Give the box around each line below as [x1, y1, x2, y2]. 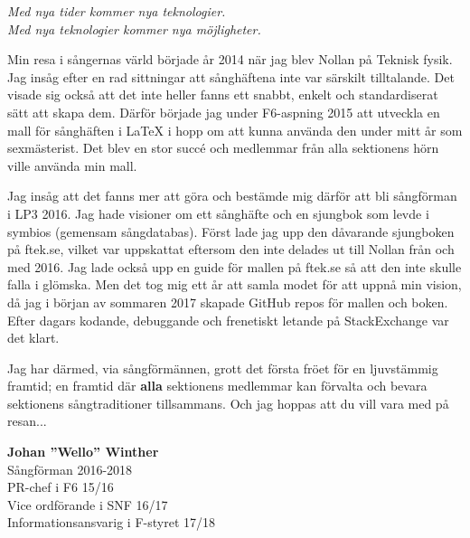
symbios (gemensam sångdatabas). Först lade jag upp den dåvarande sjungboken [7, 222, 455, 241]
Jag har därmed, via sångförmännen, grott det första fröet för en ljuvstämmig [7, 358, 438, 377]
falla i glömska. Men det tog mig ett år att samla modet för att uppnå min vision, [7, 275, 462, 294]
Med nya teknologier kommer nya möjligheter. [7, 19, 261, 38]
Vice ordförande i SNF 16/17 [7, 495, 168, 514]
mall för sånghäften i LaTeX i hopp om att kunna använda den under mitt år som [7, 120, 463, 139]
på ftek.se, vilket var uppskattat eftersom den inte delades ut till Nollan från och [7, 240, 455, 259]
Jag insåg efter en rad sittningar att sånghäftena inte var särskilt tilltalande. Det [7, 67, 455, 86]
